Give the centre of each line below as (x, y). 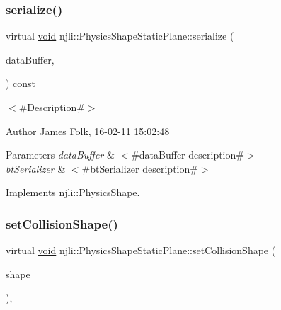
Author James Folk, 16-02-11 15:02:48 (88, 131)
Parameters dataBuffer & (60, 155)
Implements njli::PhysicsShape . (73, 192)
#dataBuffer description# (188, 155)
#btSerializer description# (140, 168)
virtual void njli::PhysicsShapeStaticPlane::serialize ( (120, 36)
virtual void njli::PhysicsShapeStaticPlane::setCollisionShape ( (141, 250)
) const (21, 83)
